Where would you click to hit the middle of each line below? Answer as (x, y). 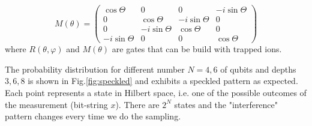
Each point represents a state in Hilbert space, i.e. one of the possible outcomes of (156, 92)
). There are (137, 104)
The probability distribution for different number (95, 69)
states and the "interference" (226, 104)
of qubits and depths (258, 69)
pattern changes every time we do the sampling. (93, 116)
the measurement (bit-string (56, 104)
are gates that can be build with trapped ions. (197, 49)
